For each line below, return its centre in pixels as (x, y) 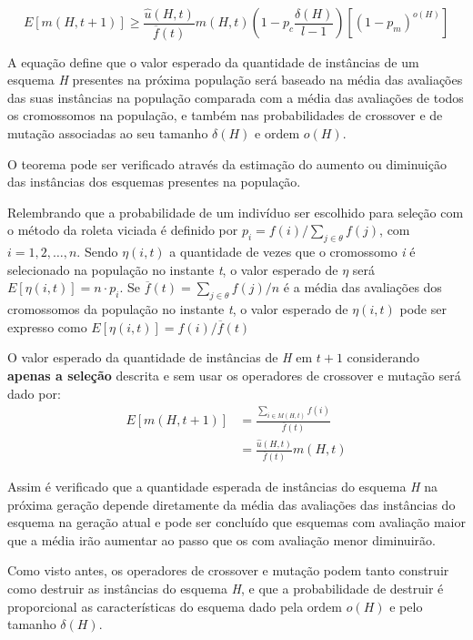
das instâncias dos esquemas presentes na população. (154, 182)
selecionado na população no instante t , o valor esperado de (173, 269)
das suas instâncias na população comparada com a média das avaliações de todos (236, 97)
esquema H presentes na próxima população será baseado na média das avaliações (235, 80)
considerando (383, 357)
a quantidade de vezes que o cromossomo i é (292, 252)
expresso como (47, 326)
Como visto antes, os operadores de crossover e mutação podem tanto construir (228, 570)
